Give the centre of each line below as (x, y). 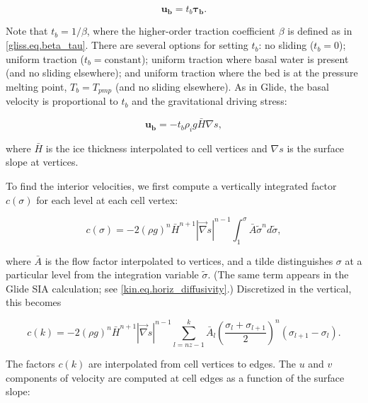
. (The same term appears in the (278, 274)
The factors (30, 364)
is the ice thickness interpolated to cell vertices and (156, 148)
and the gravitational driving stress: (209, 101)
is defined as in (320, 31)
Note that (27, 31)
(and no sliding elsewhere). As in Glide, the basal (222, 86)
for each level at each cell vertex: (107, 199)
